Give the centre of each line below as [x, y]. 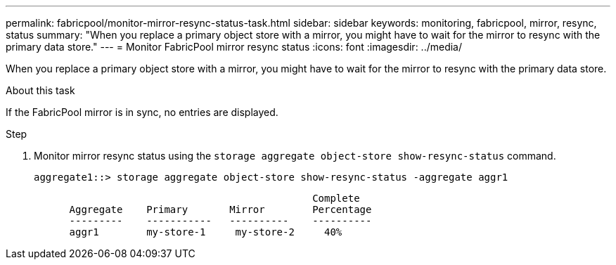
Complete [336, 198]
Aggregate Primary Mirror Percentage [220, 209]
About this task [40, 90]
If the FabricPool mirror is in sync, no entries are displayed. [142, 112]
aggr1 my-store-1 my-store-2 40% [206, 232]
